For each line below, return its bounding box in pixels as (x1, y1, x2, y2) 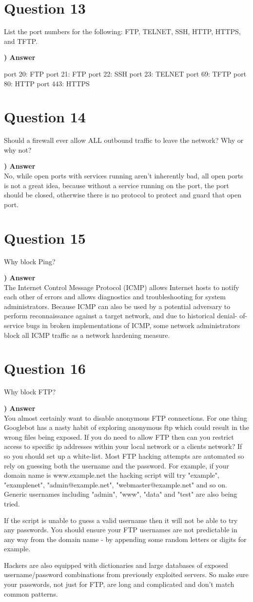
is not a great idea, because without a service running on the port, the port (4, 180, 229, 190)
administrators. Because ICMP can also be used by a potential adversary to (4, 301, 231, 311)
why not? (4, 144, 32, 155)
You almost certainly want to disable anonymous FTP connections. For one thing (4, 412, 247, 423)
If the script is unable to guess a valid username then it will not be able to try (4, 515, 238, 525)
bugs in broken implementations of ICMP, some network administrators (26, 320, 240, 330)
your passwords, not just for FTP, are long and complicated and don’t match (4, 579, 234, 589)
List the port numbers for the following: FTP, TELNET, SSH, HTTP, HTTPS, (4, 26, 241, 37)
